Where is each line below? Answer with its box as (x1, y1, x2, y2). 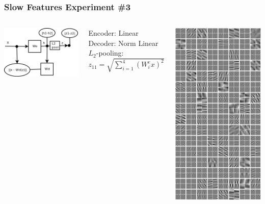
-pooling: (96, 47, 124, 58)
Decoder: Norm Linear (88, 37, 158, 48)
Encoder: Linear (88, 28, 139, 38)
